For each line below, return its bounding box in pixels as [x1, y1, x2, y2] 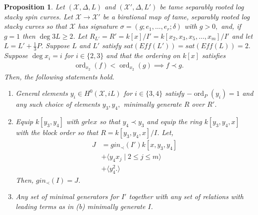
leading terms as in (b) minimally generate [15, 201, 146, 212]
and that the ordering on [106, 50, 180, 61]
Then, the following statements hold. [4, 71, 114, 81]
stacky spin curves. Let [4, 11, 73, 21]
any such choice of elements [15, 99, 100, 109]
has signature [78, 21, 118, 31]
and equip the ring [147, 116, 202, 127]
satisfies [202, 50, 226, 61]
